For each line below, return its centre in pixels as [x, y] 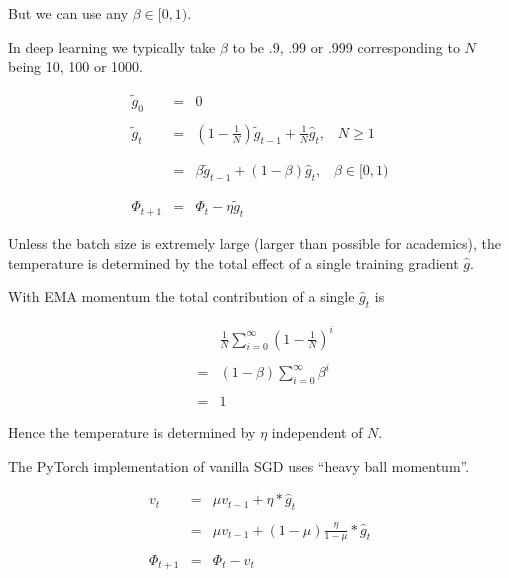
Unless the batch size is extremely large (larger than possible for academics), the [255, 243]
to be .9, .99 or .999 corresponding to [346, 46]
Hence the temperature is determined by [132, 432]
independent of [317, 432]
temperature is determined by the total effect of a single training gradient [233, 262]
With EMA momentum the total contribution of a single [181, 296]
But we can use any [68, 13]
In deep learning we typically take [112, 46]
